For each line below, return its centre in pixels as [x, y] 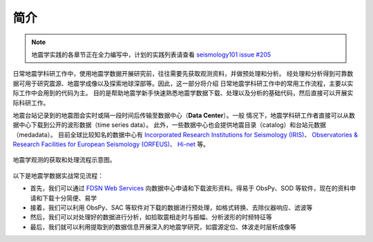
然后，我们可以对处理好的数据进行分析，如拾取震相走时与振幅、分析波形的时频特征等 [151, 217]
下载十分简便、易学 [69, 198]
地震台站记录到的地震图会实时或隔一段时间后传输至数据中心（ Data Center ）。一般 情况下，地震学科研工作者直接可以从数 [184, 115]
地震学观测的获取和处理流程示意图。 [64, 160]
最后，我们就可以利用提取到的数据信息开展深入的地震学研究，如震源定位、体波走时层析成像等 [163, 227]
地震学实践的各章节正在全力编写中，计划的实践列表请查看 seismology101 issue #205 [151, 54]
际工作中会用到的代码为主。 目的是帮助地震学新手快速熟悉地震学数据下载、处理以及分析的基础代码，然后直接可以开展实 [183, 93]
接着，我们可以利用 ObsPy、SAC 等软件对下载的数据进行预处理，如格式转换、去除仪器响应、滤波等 [171, 208]
